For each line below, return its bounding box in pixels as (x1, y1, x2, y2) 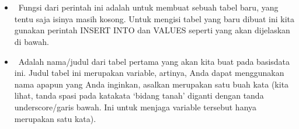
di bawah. (14, 35, 49, 47)
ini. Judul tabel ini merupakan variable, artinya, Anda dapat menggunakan (14, 67, 284, 79)
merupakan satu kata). (14, 112, 96, 124)
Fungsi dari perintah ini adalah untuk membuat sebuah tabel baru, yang (18, 1, 279, 13)
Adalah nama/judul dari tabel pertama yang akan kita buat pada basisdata (18, 55, 290, 67)
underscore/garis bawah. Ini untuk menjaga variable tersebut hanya (14, 100, 257, 113)
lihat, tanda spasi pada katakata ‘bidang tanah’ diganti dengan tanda (14, 89, 264, 102)
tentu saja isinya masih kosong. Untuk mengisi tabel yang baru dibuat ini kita (14, 12, 294, 25)
